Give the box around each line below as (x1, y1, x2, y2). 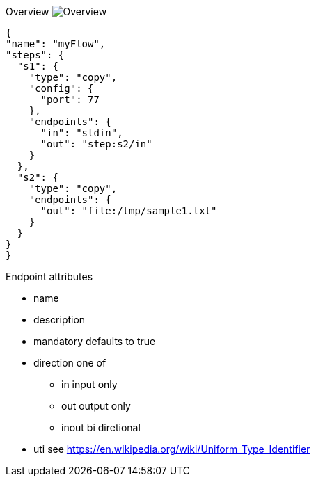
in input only (61, 378, 118, 390)
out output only (61, 400, 131, 412)
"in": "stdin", (40, 127, 123, 138)
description (33, 314, 86, 326)
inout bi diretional (61, 421, 141, 433)
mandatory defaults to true (33, 335, 156, 347)
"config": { (29, 83, 94, 94)
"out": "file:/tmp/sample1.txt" (40, 205, 217, 216)
